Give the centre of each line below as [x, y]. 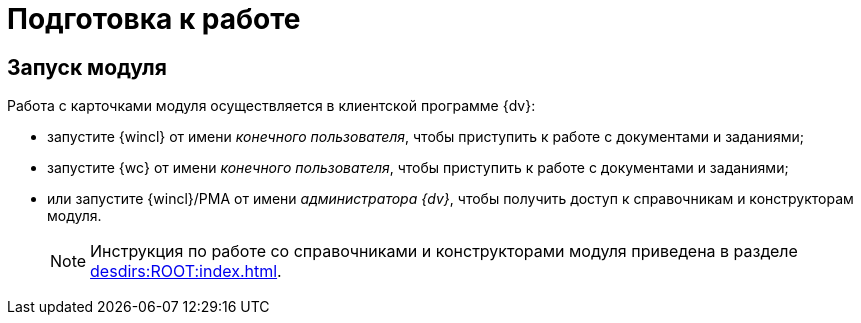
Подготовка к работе [154, 19]
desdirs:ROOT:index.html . [186, 271]
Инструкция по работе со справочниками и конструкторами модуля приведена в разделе [444, 251]
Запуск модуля [87, 67]
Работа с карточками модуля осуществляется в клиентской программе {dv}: [271, 106]
